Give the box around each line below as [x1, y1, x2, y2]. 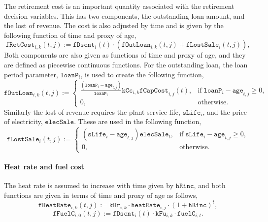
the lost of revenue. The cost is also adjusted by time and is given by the [4, 20, 224, 31]
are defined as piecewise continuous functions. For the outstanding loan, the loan [4, 59, 248, 69]
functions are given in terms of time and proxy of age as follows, [4, 190, 198, 200]
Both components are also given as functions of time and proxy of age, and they [4, 50, 246, 60]
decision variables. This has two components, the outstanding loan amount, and [4, 10, 245, 21]
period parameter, [4, 69, 58, 79]
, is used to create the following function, [80, 69, 204, 79]
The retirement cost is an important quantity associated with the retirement [4, 1, 234, 11]
